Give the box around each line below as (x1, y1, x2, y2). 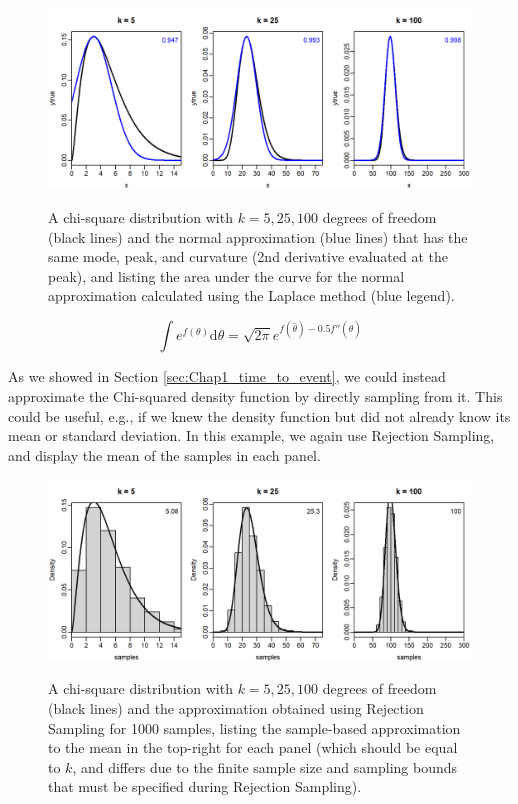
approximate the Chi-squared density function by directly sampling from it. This (8, 386, 503, 407)
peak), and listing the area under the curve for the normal (48, 265, 405, 286)
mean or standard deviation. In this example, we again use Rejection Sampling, (8, 425, 495, 446)
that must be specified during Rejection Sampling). (48, 776, 362, 797)
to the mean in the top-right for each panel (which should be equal (48, 737, 458, 758)
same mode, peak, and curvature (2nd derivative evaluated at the (48, 246, 448, 267)
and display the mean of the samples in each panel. (8, 444, 321, 465)
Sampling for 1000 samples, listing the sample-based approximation (48, 717, 461, 738)
